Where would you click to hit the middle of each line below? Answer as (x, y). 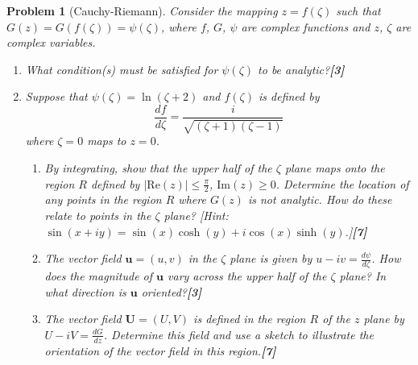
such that (358, 10)
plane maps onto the (335, 168)
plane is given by (271, 258)
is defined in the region (250, 319)
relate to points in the (98, 216)
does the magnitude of (99, 276)
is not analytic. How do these (320, 199)
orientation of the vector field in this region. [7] (160, 350)
